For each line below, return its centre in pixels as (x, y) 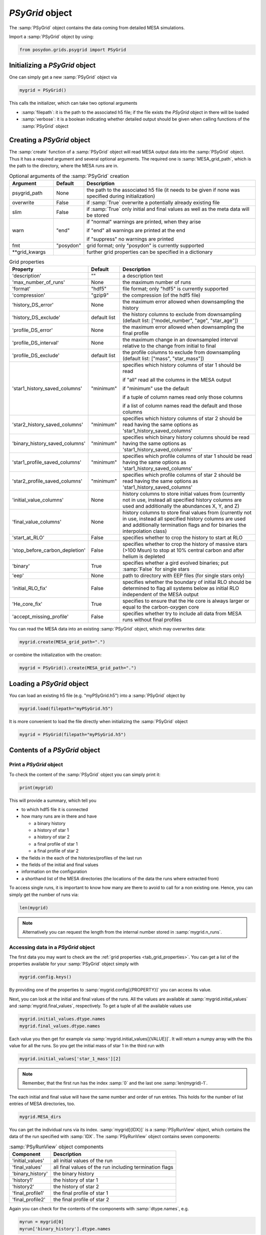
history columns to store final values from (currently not (187, 513)
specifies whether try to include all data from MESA (182, 614)
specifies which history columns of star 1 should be (182, 365)
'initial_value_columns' (38, 500)
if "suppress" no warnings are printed (130, 239)
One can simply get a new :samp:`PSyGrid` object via (63, 77)
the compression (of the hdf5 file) (161, 295)
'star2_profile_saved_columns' (47, 481)
